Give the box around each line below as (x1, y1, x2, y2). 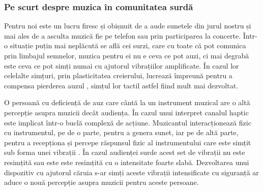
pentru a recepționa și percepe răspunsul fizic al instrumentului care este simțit (4, 137, 251, 147)
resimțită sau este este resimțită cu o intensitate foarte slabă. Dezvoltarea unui (4, 156, 249, 167)
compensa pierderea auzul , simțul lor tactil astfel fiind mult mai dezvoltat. (4, 80, 239, 90)
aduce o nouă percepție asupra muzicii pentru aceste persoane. (4, 177, 199, 187)
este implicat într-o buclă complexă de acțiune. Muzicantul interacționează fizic (4, 117, 251, 128)
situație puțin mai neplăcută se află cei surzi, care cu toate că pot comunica (10, 40, 246, 51)
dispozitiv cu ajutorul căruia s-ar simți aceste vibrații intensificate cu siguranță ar (4, 167, 259, 177)
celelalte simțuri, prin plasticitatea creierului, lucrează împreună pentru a (4, 70, 232, 81)
